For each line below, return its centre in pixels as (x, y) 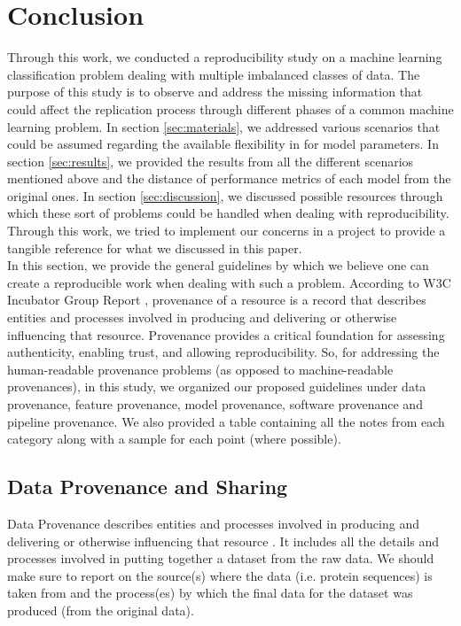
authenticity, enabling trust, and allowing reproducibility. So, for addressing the (223, 352)
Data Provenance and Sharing (148, 487)
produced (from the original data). (101, 610)
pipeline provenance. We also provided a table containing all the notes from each (226, 421)
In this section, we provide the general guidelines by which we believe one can (218, 265)
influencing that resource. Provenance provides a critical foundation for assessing (226, 334)
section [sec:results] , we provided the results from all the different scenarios (211, 161)
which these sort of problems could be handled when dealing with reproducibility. (228, 213)
